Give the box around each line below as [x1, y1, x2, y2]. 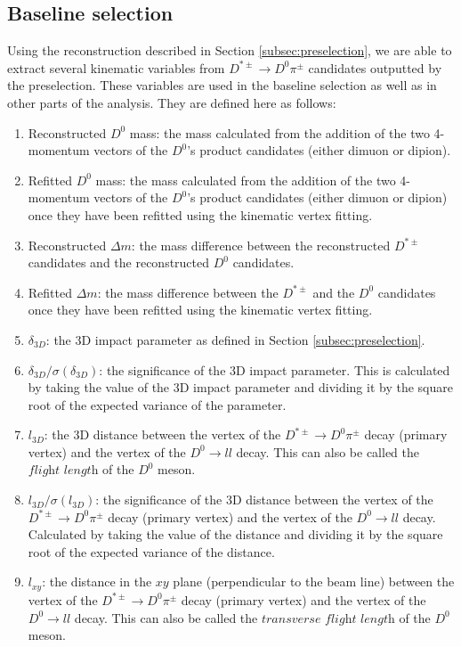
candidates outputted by [308, 58, 442, 77]
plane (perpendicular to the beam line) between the [173, 572, 455, 591]
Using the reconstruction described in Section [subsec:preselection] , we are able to [7, 41, 452, 60]
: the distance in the [42, 572, 152, 591]
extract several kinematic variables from [7, 58, 225, 77]
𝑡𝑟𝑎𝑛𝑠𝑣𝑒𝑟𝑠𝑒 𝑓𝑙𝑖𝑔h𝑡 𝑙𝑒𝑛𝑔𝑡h [261, 612, 395, 626]
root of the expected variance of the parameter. [28, 395, 287, 414]
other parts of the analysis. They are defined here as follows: [7, 93, 336, 111]
